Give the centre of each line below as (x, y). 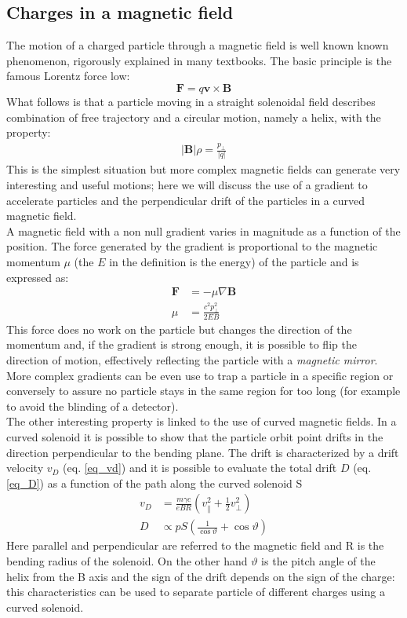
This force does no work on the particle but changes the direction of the (179, 329)
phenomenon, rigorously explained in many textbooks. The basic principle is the (199, 60)
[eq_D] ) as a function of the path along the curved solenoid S (154, 483)
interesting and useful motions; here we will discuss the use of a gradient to (187, 184)
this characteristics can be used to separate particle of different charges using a (196, 592)
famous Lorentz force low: (68, 76)
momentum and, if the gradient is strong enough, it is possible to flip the (182, 344)
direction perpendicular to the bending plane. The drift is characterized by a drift (203, 452)
